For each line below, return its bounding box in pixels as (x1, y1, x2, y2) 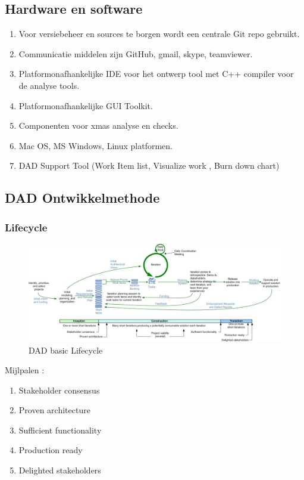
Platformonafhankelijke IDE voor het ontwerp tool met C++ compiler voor (18, 67, 294, 80)
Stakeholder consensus (18, 383, 100, 396)
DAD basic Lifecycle (29, 343, 103, 356)
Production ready (18, 444, 83, 456)
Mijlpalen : (5, 364, 45, 376)
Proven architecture (18, 404, 90, 416)
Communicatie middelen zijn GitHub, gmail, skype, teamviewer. (18, 47, 253, 60)
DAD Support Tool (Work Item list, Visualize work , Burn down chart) (18, 159, 280, 172)
